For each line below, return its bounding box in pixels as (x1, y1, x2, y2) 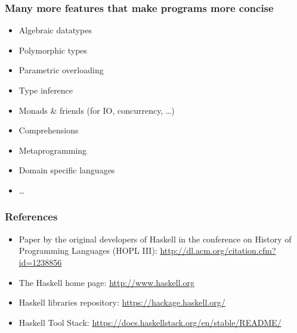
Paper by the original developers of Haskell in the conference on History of (18, 232, 292, 245)
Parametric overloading (18, 64, 104, 76)
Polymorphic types (18, 43, 88, 56)
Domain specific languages (18, 164, 115, 176)
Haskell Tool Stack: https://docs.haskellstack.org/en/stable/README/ (18, 316, 281, 328)
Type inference (18, 84, 73, 96)
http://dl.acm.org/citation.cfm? (160, 244, 276, 257)
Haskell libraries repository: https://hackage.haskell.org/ (18, 296, 225, 309)
